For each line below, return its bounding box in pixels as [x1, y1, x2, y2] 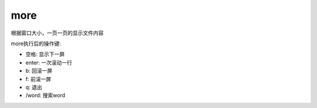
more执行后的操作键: [11, 40, 61, 47]
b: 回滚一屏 [25, 67, 53, 75]
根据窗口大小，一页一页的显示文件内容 [11, 29, 104, 36]
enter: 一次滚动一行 [25, 59, 73, 66]
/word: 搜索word [25, 92, 66, 99]
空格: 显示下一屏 [25, 50, 65, 58]
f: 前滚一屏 [25, 75, 52, 82]
